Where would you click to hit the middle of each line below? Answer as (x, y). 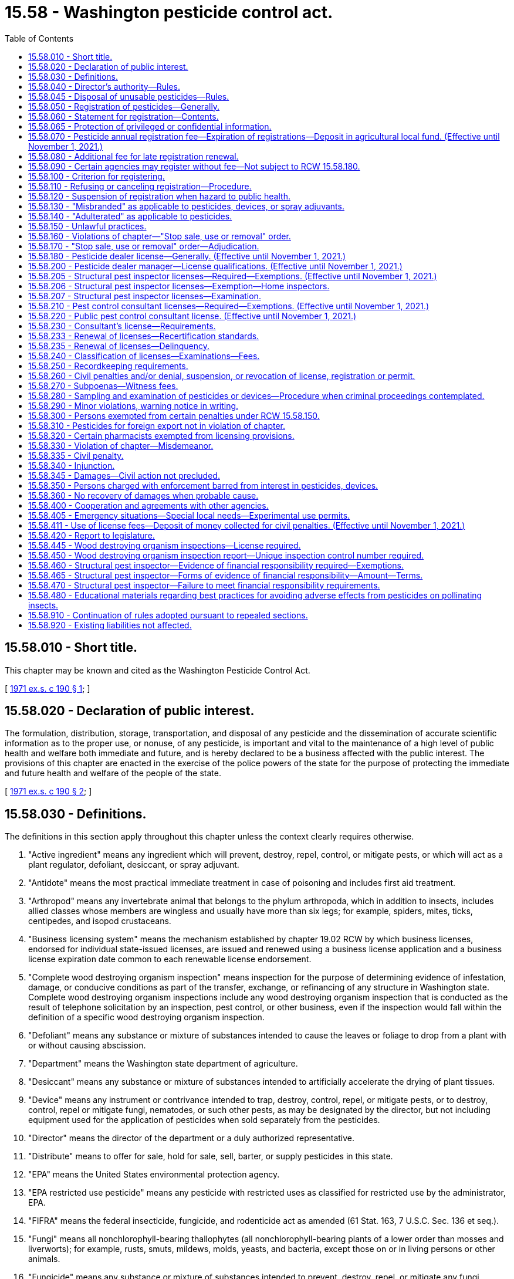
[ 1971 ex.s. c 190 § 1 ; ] (48, 688)
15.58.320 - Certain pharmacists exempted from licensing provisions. (161, 435)
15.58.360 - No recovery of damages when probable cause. (143, 495)
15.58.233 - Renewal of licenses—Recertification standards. (144, 336)
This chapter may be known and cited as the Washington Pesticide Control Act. (158, 670)
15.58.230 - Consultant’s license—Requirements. (122, 326)
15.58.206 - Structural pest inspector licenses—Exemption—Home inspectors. (179, 286)
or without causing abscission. (87, 1045)
